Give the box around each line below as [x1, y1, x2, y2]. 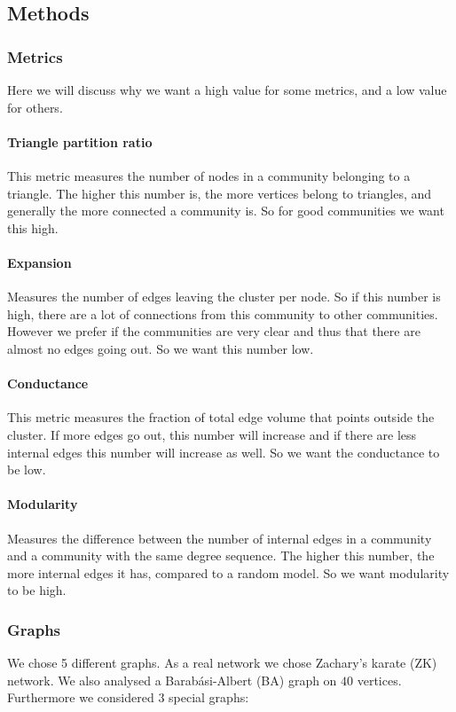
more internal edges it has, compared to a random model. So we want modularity [7, 563, 450, 582]
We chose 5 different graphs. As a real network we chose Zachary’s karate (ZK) [7, 653, 437, 672]
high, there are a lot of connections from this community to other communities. [7, 304, 438, 323]
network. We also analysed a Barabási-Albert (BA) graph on [7, 670, 337, 689]
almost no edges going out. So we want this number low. [7, 339, 314, 357]
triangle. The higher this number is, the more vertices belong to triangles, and [7, 184, 432, 202]
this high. [7, 218, 59, 237]
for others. [7, 98, 63, 116]
